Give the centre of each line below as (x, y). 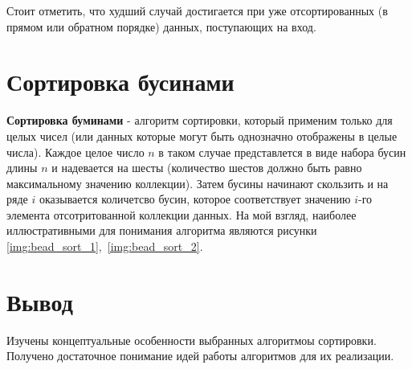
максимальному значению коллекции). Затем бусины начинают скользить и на (198, 183)
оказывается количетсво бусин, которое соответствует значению (195, 199)
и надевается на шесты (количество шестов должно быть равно (207, 168)
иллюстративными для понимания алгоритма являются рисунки (162, 230)
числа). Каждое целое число (75, 152)
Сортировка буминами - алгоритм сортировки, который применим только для (200, 120)
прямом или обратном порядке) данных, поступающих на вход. (161, 26)
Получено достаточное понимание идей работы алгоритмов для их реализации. (200, 356)
